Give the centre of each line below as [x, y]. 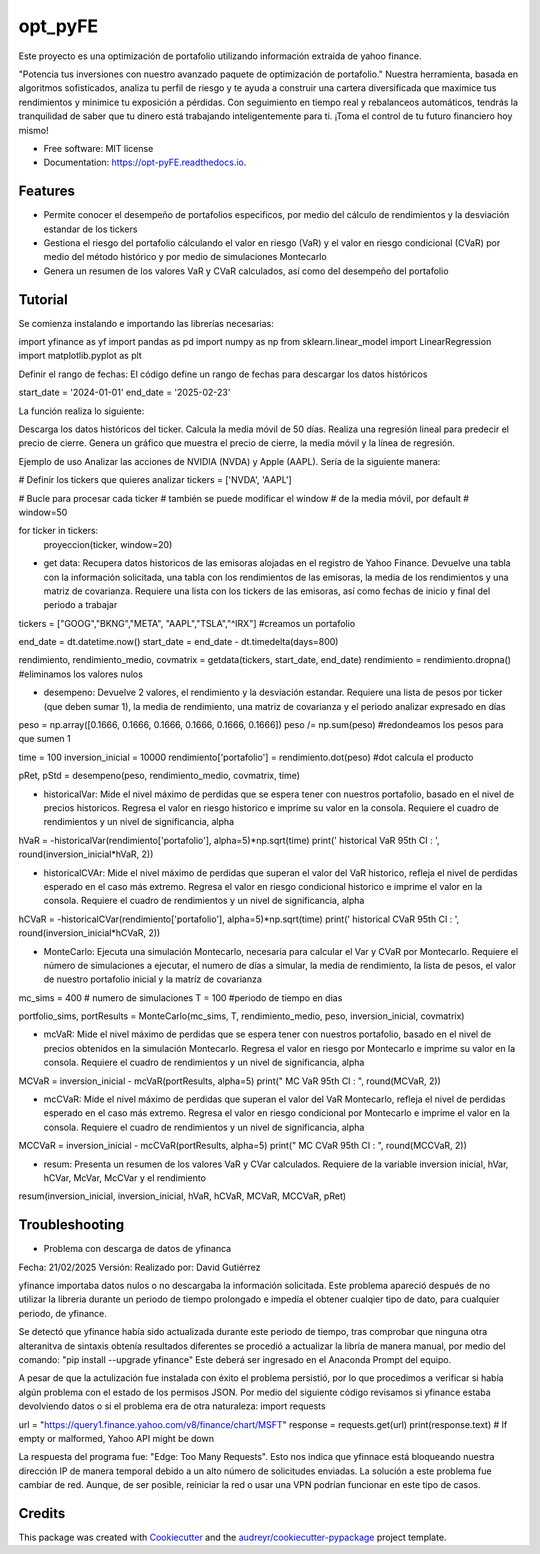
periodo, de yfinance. [62, 1313]
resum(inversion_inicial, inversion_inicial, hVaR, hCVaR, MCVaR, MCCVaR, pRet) [182, 1196]
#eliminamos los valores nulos [81, 674]
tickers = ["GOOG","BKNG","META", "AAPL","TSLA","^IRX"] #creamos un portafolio [187, 623]
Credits [42, 1513]
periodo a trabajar [80, 605]
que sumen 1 [44, 739]
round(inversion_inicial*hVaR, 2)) [86, 854]
